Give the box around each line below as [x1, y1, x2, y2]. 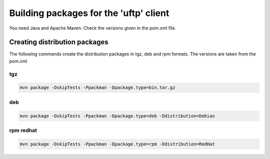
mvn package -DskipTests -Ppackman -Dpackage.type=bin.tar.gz [19, 85, 175, 90]
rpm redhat [9, 126, 37, 133]
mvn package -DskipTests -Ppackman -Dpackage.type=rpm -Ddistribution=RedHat [19, 141, 215, 147]
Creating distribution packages [9, 38, 108, 46]
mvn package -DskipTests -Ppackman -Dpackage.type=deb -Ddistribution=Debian [19, 113, 215, 118]
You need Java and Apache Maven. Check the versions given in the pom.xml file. [9, 25, 176, 31]
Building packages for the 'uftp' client [9, 7, 169, 18]
